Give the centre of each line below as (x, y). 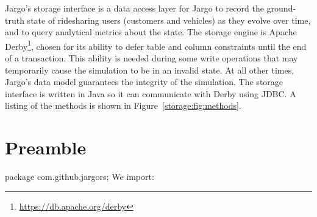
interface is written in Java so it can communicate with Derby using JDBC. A (151, 93)
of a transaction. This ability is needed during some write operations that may (151, 58)
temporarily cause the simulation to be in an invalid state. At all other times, (150, 70)
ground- (281, 8)
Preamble (46, 147)
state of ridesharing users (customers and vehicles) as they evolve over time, (169, 20)
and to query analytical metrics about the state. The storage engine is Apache (151, 32)
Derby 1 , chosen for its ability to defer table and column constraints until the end (156, 45)
